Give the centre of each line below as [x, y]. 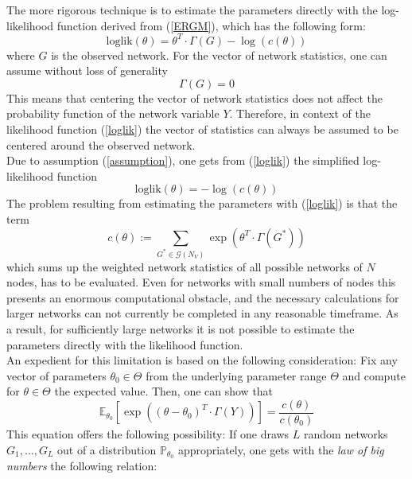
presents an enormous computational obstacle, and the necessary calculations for [203, 297]
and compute [374, 375]
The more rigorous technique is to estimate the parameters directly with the [192, 10]
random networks [346, 433]
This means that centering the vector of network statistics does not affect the [195, 97]
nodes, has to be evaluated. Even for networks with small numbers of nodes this [201, 282]
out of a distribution [107, 449]
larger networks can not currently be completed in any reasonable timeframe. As [202, 313]
